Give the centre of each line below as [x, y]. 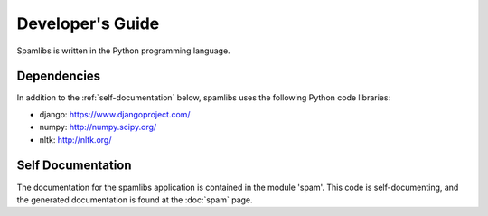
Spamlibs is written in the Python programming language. [123, 51]
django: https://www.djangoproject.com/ [115, 114]
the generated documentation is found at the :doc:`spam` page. [135, 200]
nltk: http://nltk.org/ [75, 139]
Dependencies [59, 76]
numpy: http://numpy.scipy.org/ [98, 127]
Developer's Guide [88, 23]
